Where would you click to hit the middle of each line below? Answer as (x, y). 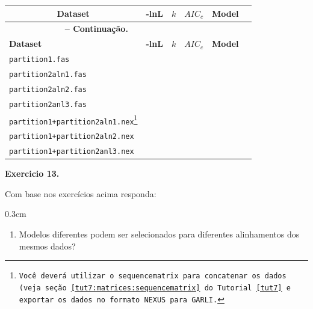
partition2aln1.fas (48, 74)
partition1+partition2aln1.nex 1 (73, 119)
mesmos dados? (47, 246)
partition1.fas (39, 60)
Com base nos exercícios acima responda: (81, 193)
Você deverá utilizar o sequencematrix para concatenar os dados (153, 276)
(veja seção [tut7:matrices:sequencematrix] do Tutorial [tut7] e (155, 288)
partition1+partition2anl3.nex (72, 152)
